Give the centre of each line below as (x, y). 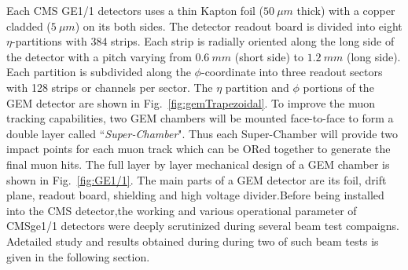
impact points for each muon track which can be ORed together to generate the (198, 149)
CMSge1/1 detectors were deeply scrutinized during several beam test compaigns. (203, 226)
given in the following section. (78, 256)
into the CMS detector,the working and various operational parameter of (182, 210)
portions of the (338, 87)
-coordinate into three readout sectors (292, 72)
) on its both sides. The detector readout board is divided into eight (239, 26)
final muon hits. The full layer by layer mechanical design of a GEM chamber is (198, 164)
